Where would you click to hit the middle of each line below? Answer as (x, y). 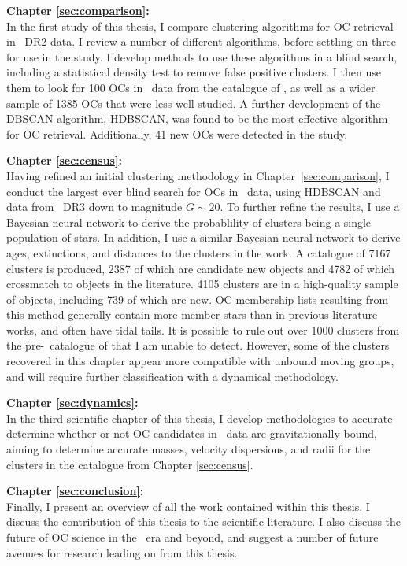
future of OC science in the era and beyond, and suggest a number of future (192, 537)
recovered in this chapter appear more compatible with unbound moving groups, (200, 361)
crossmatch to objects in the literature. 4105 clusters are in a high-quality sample (202, 284)
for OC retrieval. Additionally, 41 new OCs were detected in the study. (177, 133)
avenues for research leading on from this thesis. (122, 552)
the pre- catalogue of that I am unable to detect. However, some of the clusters (198, 345)
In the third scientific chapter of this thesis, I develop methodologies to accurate (200, 418)
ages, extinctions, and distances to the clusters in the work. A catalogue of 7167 (199, 252)
